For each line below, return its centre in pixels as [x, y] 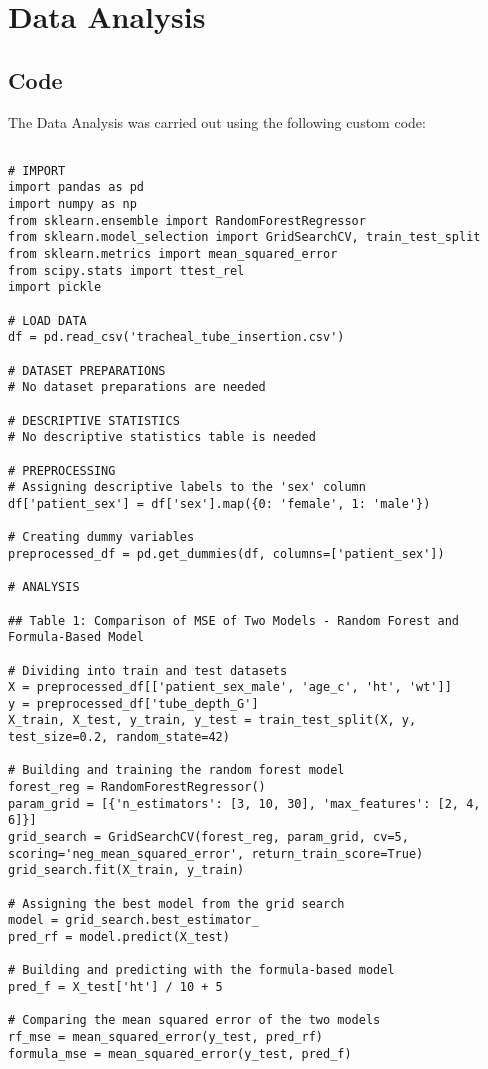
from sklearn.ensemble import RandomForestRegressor [187, 220]
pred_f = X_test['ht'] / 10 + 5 [115, 986]
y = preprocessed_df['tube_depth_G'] [133, 703]
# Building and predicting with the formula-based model [201, 970]
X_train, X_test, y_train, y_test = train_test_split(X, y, [212, 720]
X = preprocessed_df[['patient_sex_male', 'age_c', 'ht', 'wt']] [230, 687]
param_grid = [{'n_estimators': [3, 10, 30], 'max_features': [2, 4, [244, 803]
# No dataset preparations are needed [137, 387]
